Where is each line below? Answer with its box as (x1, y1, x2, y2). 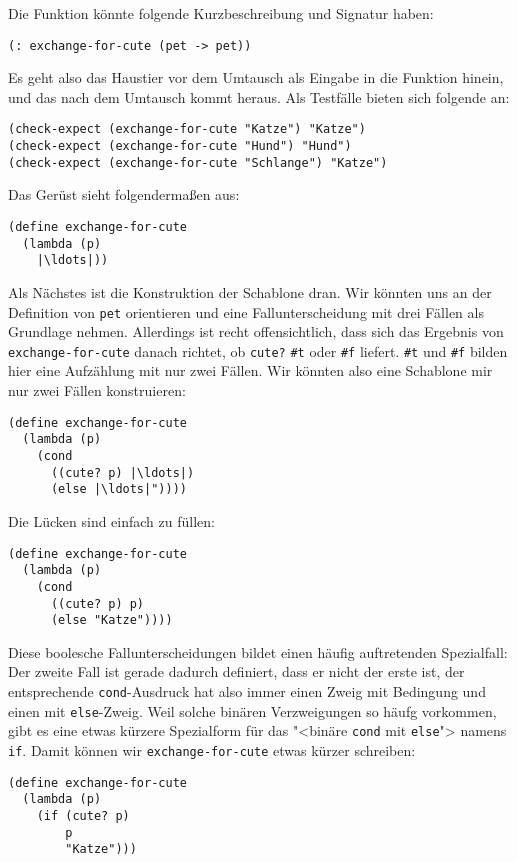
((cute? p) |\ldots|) (50, 465, 195, 480)
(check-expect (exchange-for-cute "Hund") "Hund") (8, 139, 352, 154)
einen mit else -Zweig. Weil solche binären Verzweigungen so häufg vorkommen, (8, 700, 497, 721)
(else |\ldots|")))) (50, 482, 187, 497)
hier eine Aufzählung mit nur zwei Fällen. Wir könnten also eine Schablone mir (8, 360, 493, 381)
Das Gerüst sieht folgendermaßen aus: (8, 184, 240, 205)
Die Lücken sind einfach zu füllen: (8, 510, 215, 531)
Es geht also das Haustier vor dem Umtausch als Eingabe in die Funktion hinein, (8, 67, 504, 88)
